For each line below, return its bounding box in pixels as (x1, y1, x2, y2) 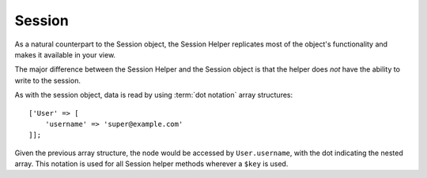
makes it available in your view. (14, 50, 116, 59)
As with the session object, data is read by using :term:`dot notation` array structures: (14, 91, 293, 100)
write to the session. (14, 76, 81, 85)
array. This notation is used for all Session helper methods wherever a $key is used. (14, 159, 289, 169)
